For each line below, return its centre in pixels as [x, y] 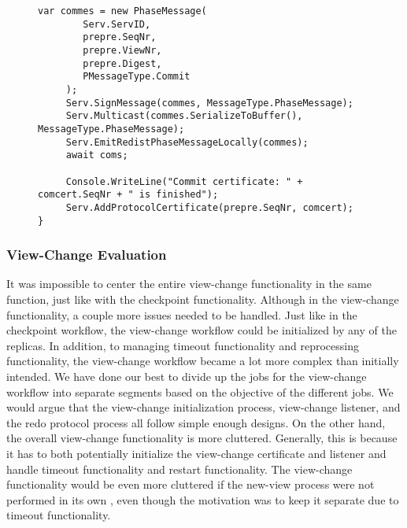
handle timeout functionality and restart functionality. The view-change [179, 469]
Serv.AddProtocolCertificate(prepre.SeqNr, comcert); [209, 207]
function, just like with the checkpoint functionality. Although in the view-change [203, 299]
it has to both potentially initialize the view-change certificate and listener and [196, 453]
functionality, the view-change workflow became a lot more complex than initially [203, 361]
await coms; [97, 155]
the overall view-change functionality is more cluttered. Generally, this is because [202, 438]
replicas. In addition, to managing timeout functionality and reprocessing [183, 345]
